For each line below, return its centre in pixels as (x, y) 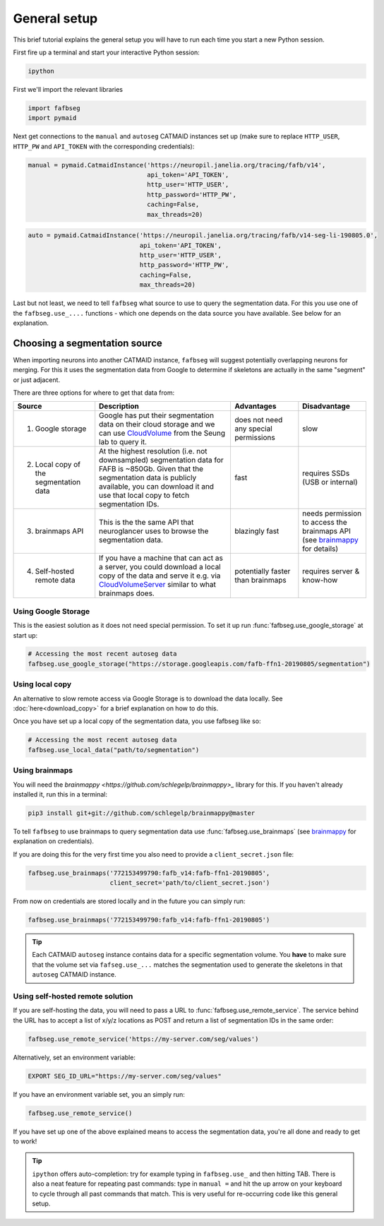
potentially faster (262, 571)
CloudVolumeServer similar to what (158, 585)
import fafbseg (54, 108)
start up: (25, 635)
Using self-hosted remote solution (73, 996)
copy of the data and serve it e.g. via (160, 576)
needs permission (332, 513)
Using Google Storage (52, 611)
